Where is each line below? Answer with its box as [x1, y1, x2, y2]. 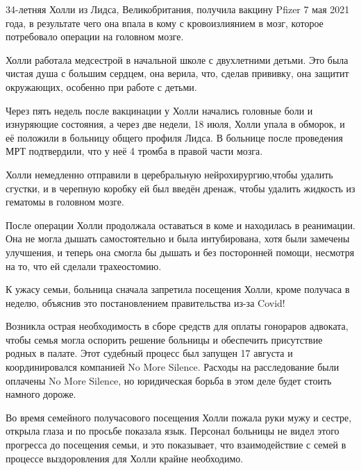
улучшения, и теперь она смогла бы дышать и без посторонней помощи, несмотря [6, 244, 355, 259]
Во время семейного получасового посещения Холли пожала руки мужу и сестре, [6, 410, 352, 424]
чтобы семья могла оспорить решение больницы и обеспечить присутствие [6, 332, 323, 346]
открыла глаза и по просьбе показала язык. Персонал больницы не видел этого [6, 423, 339, 438]
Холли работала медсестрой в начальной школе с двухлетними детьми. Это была [6, 52, 349, 67]
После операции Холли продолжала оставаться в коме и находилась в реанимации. [6, 217, 355, 232]
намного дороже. [6, 387, 76, 401]
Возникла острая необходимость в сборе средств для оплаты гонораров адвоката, [6, 319, 349, 333]
